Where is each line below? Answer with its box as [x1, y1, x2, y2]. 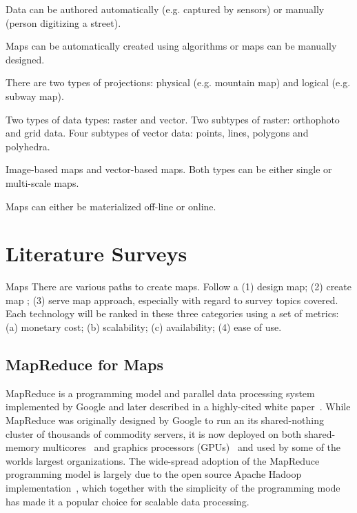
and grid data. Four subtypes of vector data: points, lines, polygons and [6, 125, 309, 140]
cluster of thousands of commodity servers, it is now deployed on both [6, 426, 302, 441]
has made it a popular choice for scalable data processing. [6, 494, 249, 508]
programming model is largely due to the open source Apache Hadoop [6, 467, 302, 481]
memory [6, 440, 40, 454]
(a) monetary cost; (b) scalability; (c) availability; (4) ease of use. [6, 320, 282, 334]
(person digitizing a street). [6, 15, 121, 30]
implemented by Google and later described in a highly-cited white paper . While [6, 399, 351, 414]
